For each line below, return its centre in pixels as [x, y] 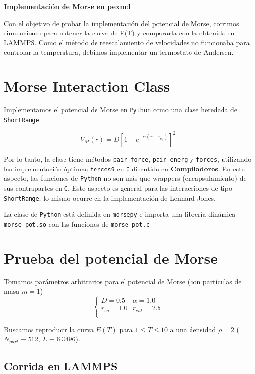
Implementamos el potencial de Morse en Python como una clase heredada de [121, 110]
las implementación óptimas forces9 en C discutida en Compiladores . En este [124, 168]
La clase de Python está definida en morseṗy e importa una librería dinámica [120, 214]
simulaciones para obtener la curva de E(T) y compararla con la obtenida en [119, 33]
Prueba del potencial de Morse [111, 257]
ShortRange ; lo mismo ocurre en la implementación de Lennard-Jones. [110, 197]
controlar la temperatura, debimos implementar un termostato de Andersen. [119, 52]
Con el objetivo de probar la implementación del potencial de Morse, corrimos [122, 23]
